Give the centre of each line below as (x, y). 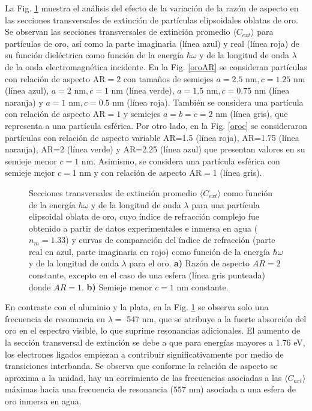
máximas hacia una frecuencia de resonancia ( (89, 389)
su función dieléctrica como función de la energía (94, 55)
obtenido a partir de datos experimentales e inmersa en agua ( (143, 228)
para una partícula (226, 204)
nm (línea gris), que (252, 114)
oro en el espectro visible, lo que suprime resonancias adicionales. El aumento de (153, 330)
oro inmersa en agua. (43, 401)
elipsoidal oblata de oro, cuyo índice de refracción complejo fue (144, 216)
